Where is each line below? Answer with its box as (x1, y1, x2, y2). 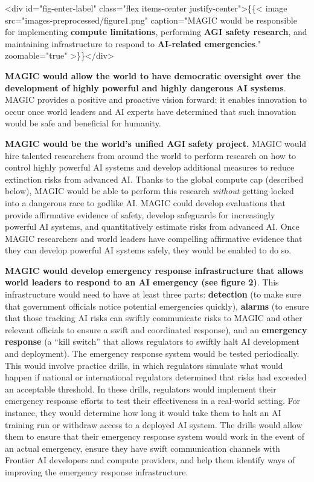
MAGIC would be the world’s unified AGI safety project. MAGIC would (5, 137, 307, 149)
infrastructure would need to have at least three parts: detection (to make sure (5, 288, 301, 301)
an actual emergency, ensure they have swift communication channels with (5, 441, 280, 454)
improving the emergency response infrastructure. (5, 465, 188, 478)
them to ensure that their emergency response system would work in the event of (5, 430, 304, 443)
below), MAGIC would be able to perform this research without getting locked (5, 184, 294, 197)
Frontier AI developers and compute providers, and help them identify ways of (5, 454, 295, 466)
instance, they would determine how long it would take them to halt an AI (5, 406, 281, 418)
